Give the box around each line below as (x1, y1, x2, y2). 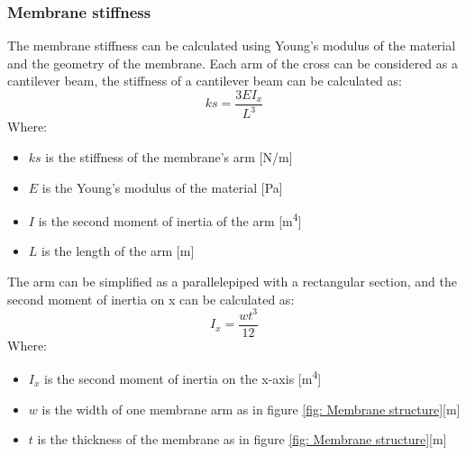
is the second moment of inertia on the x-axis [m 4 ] (44, 367, 322, 388)
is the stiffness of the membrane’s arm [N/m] (45, 148, 293, 166)
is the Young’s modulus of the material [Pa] (41, 177, 283, 196)
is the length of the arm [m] (41, 241, 195, 260)
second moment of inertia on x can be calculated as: (7, 289, 295, 308)
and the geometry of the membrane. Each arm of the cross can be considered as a (7, 53, 458, 72)
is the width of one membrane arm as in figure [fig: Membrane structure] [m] (41, 399, 461, 418)
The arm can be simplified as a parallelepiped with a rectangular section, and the (7, 272, 457, 291)
